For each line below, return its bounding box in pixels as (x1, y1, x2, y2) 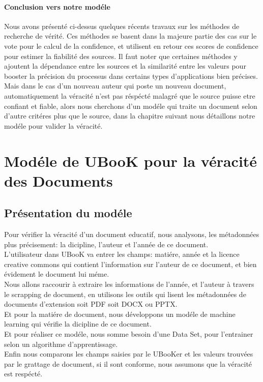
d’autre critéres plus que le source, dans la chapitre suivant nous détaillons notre (4, 110, 255, 121)
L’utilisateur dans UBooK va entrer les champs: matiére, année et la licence (4, 249, 240, 259)
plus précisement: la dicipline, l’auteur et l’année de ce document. (4, 239, 209, 249)
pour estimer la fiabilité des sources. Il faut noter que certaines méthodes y (4, 50, 238, 61)
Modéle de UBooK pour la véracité (4, 150, 257, 171)
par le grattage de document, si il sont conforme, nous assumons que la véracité (4, 358, 252, 369)
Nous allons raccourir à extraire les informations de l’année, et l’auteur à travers (4, 279, 254, 289)
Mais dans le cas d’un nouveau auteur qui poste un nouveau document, (4, 80, 226, 91)
